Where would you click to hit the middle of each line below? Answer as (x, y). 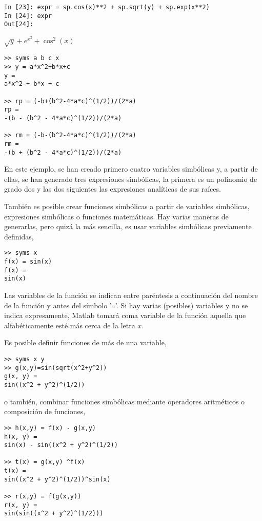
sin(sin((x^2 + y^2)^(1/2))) (54, 514)
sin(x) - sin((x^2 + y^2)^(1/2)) (61, 445)
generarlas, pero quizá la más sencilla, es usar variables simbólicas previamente (128, 226)
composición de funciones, (45, 411)
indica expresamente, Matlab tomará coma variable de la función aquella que (125, 315)
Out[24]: (19, 24)
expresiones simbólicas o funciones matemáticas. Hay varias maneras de (116, 216)
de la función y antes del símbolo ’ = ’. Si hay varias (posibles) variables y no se (126, 305)
